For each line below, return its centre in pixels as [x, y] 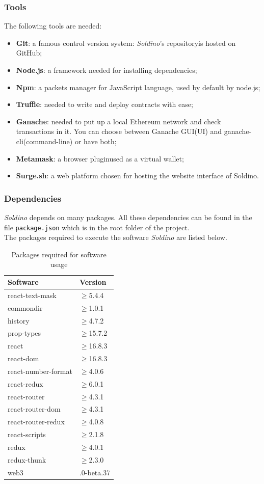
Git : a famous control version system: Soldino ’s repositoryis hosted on [126, 43]
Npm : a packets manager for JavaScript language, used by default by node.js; [138, 87]
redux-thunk [27, 459]
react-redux [25, 383]
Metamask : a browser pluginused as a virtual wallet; [100, 158]
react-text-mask [32, 295]
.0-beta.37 [95, 472]
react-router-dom [34, 409]
